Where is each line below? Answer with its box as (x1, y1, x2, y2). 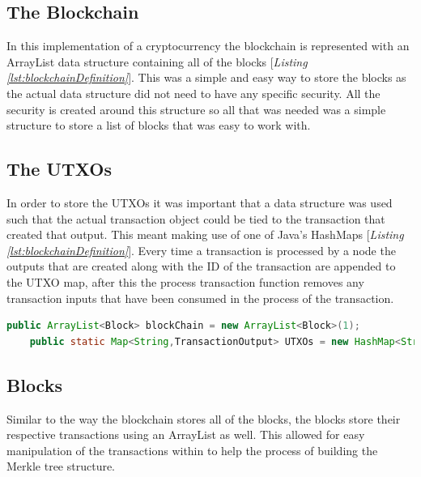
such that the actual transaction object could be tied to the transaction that (6, 210, 385, 227)
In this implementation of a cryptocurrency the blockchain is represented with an (6, 37, 410, 54)
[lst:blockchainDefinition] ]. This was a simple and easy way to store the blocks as (6, 69, 406, 86)
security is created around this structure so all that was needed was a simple (6, 100, 386, 117)
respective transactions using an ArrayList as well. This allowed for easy (6, 426, 365, 443)
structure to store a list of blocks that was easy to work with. (6, 117, 311, 134)
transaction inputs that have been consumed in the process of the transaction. (6, 289, 394, 306)
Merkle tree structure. (6, 458, 116, 475)
